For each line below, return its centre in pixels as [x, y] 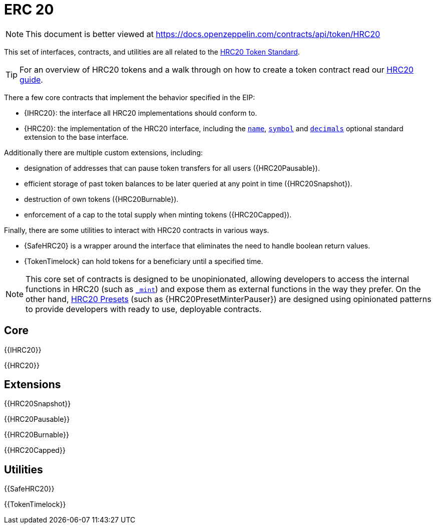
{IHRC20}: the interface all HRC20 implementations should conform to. [141, 113]
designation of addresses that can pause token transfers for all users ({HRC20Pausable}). [172, 168]
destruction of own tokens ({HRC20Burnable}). [101, 199]
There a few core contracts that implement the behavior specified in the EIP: [130, 97]
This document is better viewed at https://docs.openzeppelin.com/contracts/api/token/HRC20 [203, 34]
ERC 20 [29, 10]
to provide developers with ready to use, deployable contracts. [144, 309]
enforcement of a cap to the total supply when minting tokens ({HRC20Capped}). [158, 214]
